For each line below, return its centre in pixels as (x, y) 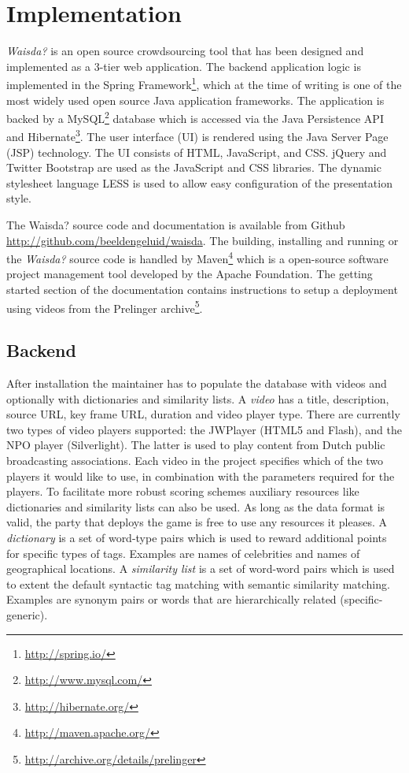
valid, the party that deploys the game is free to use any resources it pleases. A (197, 522)
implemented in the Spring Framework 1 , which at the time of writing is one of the (204, 83)
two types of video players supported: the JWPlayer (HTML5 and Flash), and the (204, 429)
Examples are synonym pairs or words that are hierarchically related (171, 599)
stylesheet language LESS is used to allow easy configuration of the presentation (199, 182)
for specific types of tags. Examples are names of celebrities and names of (183, 553)
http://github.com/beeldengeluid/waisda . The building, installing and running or (203, 240)
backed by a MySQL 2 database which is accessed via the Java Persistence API (195, 117)
